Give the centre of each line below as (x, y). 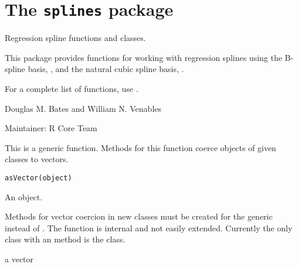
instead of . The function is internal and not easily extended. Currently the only (149, 227)
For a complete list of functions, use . (72, 89)
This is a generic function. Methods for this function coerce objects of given (140, 147)
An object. (24, 196)
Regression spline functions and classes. (75, 38)
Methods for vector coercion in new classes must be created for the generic (139, 216)
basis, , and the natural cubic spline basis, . (106, 69)
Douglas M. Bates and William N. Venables (83, 108)
